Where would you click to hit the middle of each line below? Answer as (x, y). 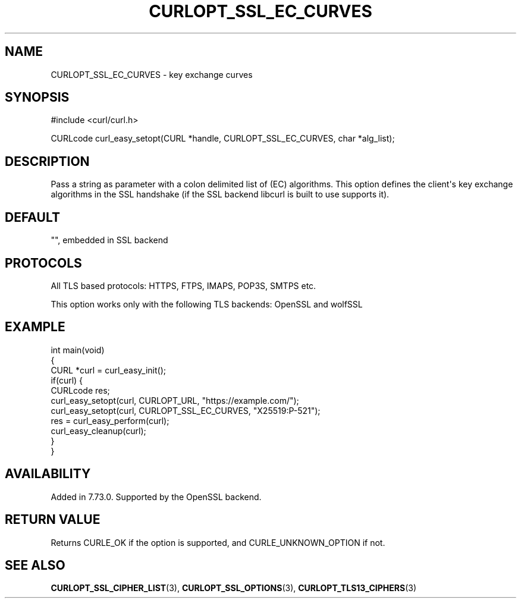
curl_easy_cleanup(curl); (98, 431)
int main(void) (78, 350)
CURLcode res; (80, 390)
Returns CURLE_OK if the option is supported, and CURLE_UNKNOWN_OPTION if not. (218, 542)
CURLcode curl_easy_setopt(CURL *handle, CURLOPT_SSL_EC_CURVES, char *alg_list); (223, 139)
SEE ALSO (35, 565)
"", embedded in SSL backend (109, 240)
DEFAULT (32, 217)
